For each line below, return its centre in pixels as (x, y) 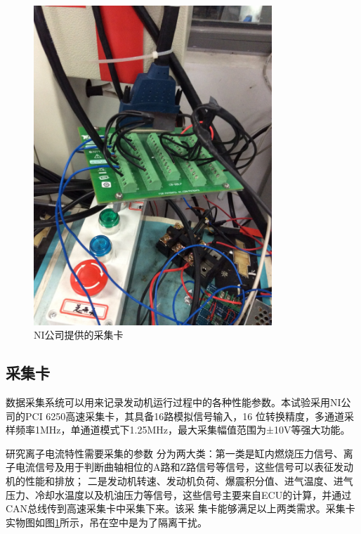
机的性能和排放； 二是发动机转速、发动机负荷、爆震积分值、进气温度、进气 (179, 480)
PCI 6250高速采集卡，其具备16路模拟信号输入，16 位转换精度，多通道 (185, 416)
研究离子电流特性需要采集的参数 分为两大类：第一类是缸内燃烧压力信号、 (175, 453)
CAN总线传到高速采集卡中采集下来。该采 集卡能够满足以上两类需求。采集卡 (180, 508)
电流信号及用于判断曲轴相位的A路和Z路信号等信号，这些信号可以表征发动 (184, 467)
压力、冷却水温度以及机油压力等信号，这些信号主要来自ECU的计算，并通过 (179, 494)
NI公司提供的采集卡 (79, 335)
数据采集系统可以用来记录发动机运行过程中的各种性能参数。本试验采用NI (173, 402)
